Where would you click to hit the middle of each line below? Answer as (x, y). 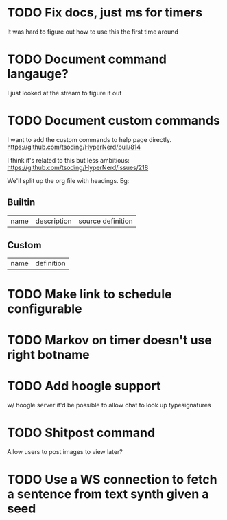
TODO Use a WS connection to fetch (112, 479)
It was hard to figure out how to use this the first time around (93, 32)
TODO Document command (87, 59)
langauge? (38, 74)
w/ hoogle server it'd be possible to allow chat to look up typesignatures (109, 405)
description (53, 221)
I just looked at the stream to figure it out (64, 93)
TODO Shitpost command (81, 433)
